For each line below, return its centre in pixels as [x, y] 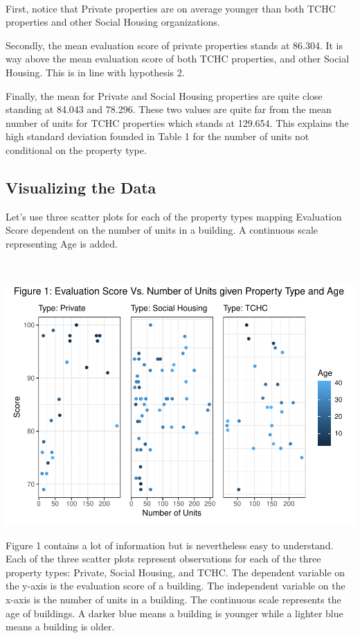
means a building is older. [60, 627]
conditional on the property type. [76, 149]
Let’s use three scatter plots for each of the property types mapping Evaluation [174, 216]
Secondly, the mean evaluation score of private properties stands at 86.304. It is [174, 45]
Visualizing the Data [81, 187]
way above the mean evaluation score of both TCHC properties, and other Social [178, 59]
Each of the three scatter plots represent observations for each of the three [163, 559]
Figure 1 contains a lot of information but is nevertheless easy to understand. [170, 545]
